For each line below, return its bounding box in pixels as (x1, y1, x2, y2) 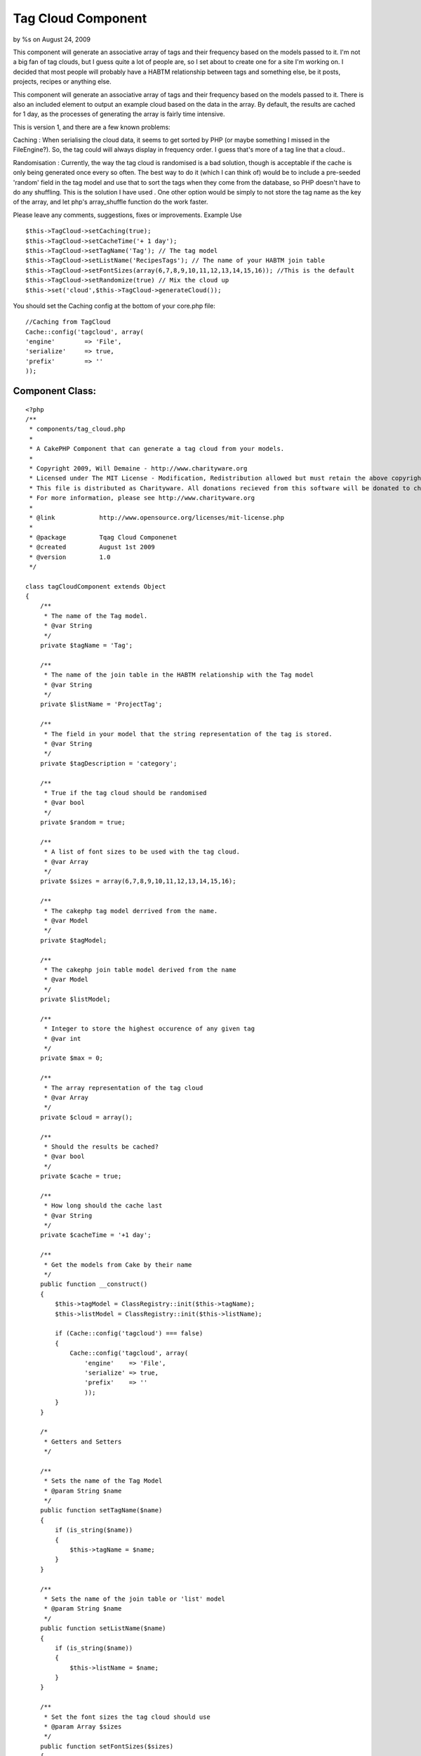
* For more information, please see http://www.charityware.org (29, 494, 255, 502)
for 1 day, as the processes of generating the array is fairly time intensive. (13, 110, 225, 119)
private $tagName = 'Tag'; (39, 641, 133, 650)
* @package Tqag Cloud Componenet (29, 533, 178, 541)
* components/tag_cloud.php (29, 425, 126, 433)
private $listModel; (39, 995, 111, 1004)
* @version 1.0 (29, 553, 111, 561)
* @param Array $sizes (44, 1723, 122, 1731)
